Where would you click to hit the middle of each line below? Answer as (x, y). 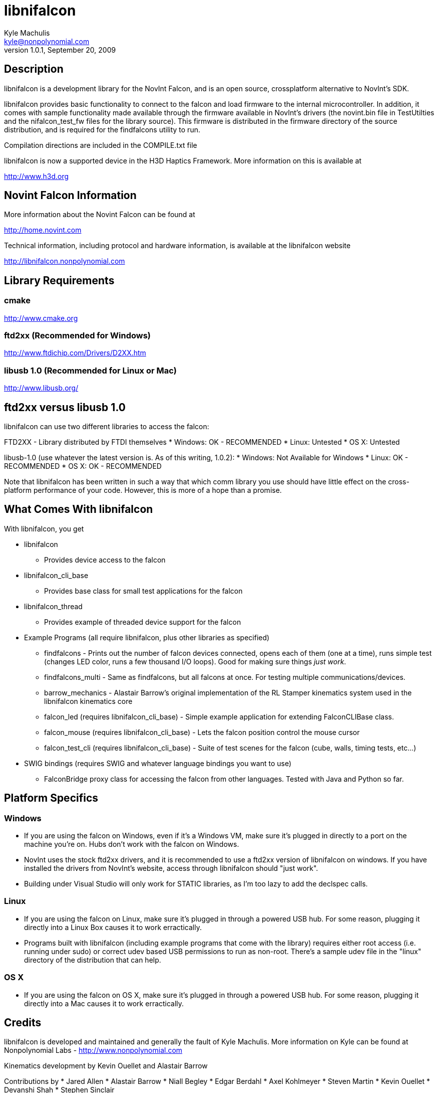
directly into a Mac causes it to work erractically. (104, 1003)
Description (34, 69)
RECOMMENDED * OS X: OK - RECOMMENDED (83, 466)
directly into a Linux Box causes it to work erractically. (113, 927)
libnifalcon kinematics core (88, 701)
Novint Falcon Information (70, 196)
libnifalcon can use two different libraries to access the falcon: (107, 426)
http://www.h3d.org (37, 176)
